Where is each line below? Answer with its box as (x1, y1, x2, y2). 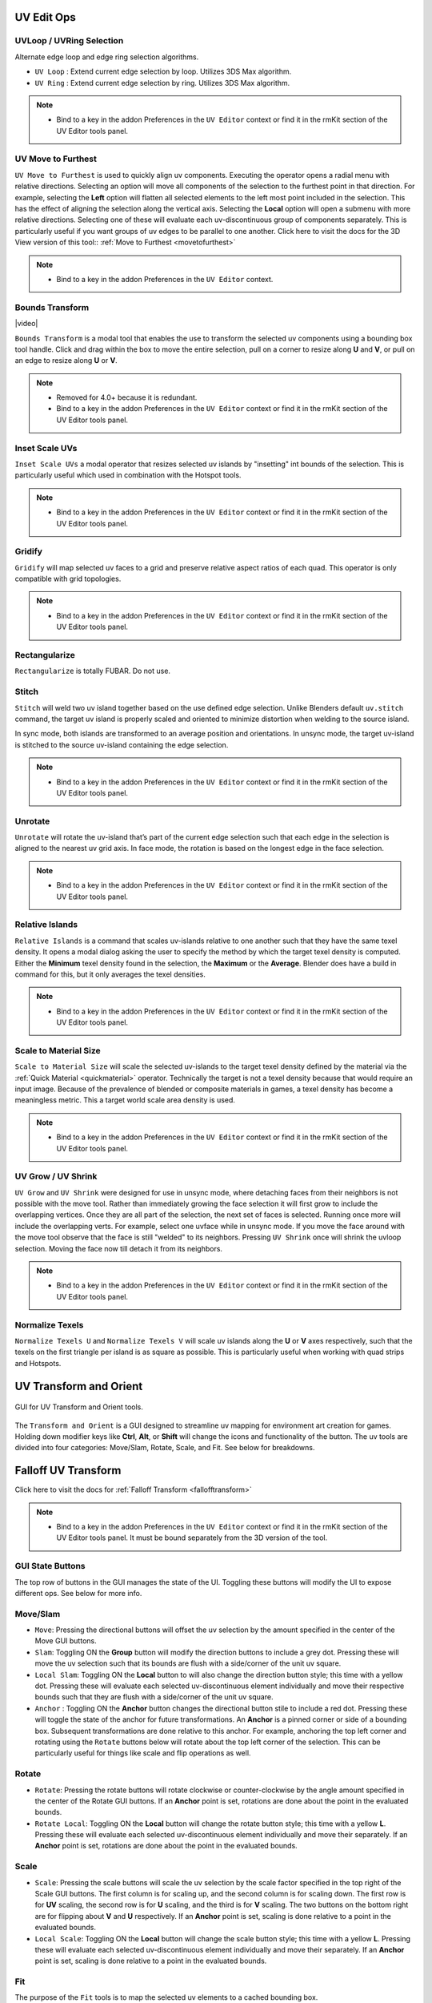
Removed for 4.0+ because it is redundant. (56, 393, 198, 402)
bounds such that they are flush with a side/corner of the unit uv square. (34, 1692, 274, 1702)
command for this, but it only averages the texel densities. (14, 969, 206, 979)
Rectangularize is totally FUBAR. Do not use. (14, 666, 171, 676)
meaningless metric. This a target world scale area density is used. (14, 1095, 236, 1105)
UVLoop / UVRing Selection (14, 35, 124, 46)
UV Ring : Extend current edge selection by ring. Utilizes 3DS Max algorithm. (34, 78, 290, 87)
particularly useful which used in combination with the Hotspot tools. (14, 470, 242, 480)
